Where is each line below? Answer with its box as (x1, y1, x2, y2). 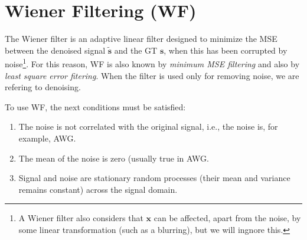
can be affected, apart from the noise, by (153, 212, 301, 224)
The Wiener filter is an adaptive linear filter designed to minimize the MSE (5, 32, 277, 45)
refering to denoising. (5, 81, 81, 93)
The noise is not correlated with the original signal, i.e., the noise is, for (18, 120, 278, 133)
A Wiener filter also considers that (18, 212, 143, 224)
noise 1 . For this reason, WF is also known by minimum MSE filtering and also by (5, 56, 300, 70)
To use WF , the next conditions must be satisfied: (5, 100, 186, 113)
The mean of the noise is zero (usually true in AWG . (18, 152, 209, 164)
